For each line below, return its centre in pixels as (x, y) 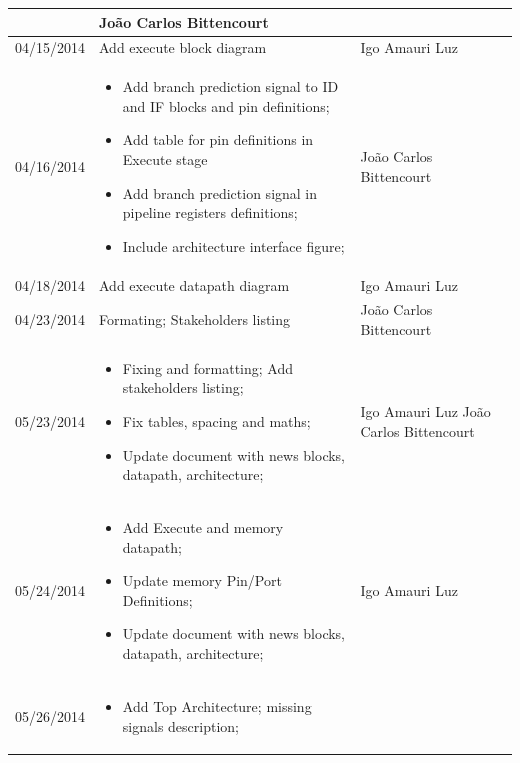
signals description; (180, 725)
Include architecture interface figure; (233, 245)
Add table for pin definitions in (218, 139)
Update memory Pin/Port (202, 580)
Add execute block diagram (183, 47)
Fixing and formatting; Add (208, 367)
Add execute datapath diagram (194, 284)
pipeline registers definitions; (210, 212)
